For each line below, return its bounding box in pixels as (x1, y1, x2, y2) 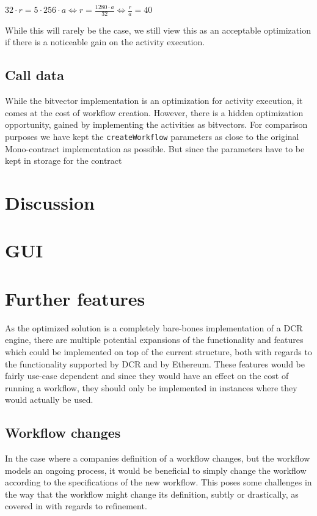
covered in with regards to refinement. (5, 499, 147, 512)
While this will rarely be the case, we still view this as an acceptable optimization (5, 23, 311, 36)
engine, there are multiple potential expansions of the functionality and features (5, 333, 304, 346)
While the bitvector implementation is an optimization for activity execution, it (5, 94, 303, 107)
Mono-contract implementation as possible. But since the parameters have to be (5, 142, 305, 155)
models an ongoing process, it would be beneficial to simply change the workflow (5, 463, 307, 476)
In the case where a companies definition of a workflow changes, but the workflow (5, 452, 310, 465)
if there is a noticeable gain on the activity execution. (5, 35, 205, 48)
